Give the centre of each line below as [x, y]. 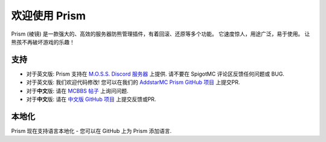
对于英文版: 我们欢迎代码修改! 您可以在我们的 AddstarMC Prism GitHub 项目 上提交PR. [133, 82]
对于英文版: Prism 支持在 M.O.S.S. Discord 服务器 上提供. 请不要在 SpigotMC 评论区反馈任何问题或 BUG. [155, 74]
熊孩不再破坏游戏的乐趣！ [43, 42]
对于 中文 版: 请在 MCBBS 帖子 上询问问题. [78, 91]
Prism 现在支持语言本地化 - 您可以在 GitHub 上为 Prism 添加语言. [91, 131]
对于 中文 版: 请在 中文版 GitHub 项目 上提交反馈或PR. [91, 99]
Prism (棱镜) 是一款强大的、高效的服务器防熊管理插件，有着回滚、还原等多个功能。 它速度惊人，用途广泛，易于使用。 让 [161, 34]
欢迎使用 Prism [49, 16]
